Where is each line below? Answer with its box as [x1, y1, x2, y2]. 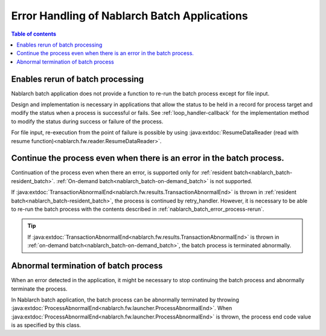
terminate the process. [11, 285, 68, 292]
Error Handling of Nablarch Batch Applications [11, 9, 248, 22]
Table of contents [11, 30, 57, 37]
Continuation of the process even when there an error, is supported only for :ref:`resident [11, 169, 233, 176]
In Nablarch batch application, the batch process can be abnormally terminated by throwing [11, 296, 240, 303]
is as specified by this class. [11, 321, 81, 329]
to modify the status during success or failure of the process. [11, 118, 164, 125]
